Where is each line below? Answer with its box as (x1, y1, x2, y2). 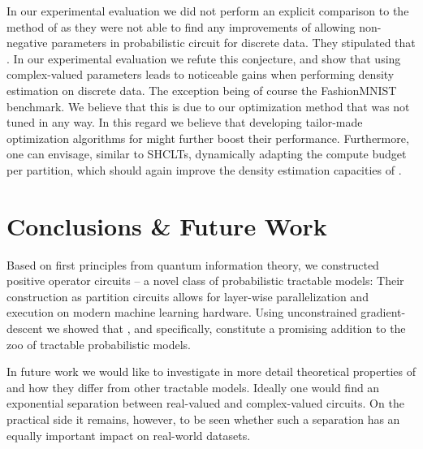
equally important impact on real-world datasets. (6, 426, 251, 443)
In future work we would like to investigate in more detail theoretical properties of (6, 363, 416, 380)
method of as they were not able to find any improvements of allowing (6, 18, 356, 35)
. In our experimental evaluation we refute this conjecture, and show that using (6, 50, 401, 67)
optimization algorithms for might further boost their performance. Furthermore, (6, 129, 409, 146)
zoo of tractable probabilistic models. (6, 335, 191, 352)
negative (6, 34, 48, 51)
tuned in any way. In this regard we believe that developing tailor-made (6, 114, 363, 131)
